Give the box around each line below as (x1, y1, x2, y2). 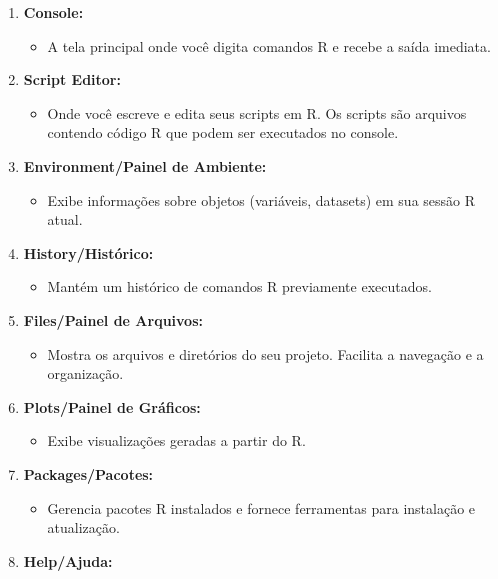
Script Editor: (23, 69, 121, 90)
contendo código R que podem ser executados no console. (47, 122, 399, 143)
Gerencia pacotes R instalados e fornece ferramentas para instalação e (47, 497, 476, 518)
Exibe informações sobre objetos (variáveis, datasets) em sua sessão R (47, 189, 476, 210)
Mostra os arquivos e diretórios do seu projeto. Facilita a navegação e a (47, 343, 484, 364)
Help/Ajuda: (23, 550, 113, 571)
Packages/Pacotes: (23, 463, 154, 484)
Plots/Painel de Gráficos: (23, 396, 201, 417)
